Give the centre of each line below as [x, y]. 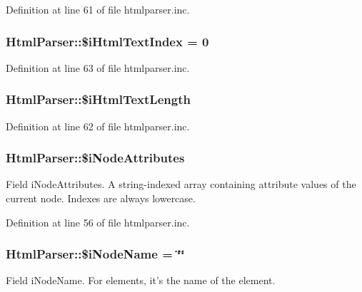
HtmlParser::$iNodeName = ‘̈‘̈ [95, 254]
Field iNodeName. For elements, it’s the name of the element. [141, 280]
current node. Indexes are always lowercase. [101, 198]
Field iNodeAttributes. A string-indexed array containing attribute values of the [181, 184]
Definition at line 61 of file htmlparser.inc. [98, 9]
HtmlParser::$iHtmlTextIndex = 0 [107, 41]
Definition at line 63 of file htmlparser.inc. [98, 67]
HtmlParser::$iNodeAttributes [95, 158]
